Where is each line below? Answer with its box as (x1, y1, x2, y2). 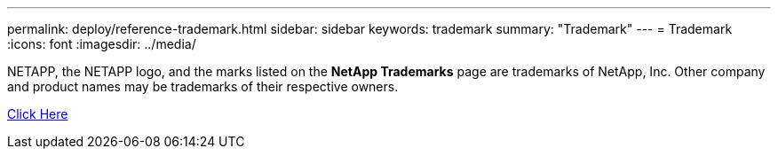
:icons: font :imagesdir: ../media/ (7, 36, 196, 51)
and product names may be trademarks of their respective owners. (7, 79, 399, 94)
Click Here (7, 106, 68, 121)
